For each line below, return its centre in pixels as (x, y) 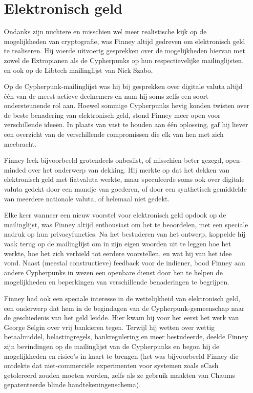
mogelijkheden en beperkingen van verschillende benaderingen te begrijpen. (117, 282)
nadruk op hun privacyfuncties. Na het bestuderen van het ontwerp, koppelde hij (125, 234)
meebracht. (20, 143)
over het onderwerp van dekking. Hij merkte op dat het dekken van (129, 169)
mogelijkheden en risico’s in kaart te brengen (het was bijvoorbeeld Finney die (121, 356)
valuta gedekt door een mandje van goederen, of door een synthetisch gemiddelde (125, 189)
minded (15, 169)
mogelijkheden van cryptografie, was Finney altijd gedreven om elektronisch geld (125, 41)
